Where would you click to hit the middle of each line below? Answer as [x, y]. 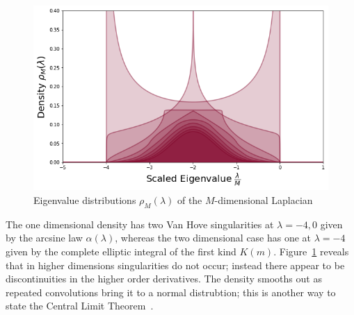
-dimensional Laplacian [264, 199]
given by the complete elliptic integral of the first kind [121, 251]
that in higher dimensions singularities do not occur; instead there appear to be [175, 265]
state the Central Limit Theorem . [80, 306]
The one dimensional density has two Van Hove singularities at [140, 224]
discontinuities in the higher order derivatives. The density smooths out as [164, 279]
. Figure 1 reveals [311, 251]
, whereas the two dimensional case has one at [213, 238]
